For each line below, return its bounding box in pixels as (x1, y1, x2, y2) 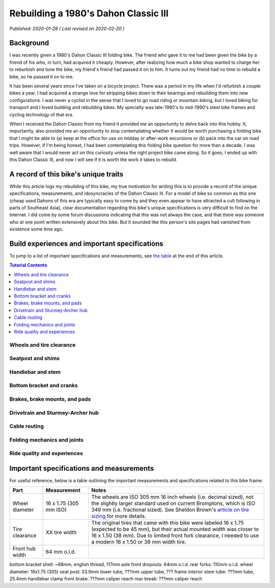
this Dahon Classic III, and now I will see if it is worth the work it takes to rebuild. (9, 156, 178, 163)
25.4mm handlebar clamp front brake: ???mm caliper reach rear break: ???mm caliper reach (9, 576, 202, 582)
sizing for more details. (91, 513, 146, 520)
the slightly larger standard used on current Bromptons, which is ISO (91, 500, 256, 507)
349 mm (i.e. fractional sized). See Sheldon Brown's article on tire (91, 506, 250, 514)
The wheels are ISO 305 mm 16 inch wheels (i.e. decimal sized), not (91, 494, 254, 501)
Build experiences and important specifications (9, 239, 163, 248)
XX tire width (45, 529, 77, 536)
